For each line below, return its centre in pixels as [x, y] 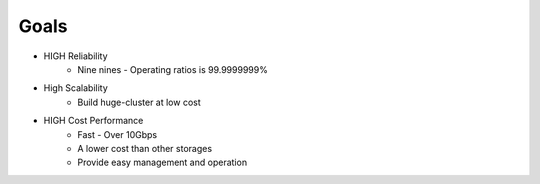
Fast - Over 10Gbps [117, 134]
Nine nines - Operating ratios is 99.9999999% [173, 69]
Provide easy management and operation [162, 162]
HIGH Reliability [76, 56]
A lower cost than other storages [145, 148]
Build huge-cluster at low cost [139, 102]
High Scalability [76, 88]
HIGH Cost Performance [93, 121]
